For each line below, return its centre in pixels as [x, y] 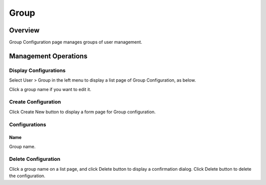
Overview [24, 30]
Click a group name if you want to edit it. [50, 89]
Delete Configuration [35, 159]
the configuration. [27, 176]
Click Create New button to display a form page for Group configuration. [83, 112]
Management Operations [48, 56]
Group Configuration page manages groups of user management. [76, 42]
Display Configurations [37, 70]
